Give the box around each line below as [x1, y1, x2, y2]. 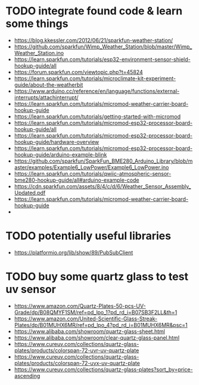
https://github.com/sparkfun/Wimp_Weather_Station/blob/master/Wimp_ [14, 43, 192, 50]
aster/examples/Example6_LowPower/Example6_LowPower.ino [14, 163, 169, 171]
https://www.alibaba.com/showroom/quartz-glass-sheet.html [14, 328, 165, 335]
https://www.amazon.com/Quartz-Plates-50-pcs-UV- [14, 302, 147, 309]
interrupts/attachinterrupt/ [14, 94, 79, 101]
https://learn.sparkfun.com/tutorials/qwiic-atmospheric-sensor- [14, 170, 172, 177]
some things [5, 17, 69, 30]
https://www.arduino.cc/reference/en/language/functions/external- [14, 87, 180, 94]
